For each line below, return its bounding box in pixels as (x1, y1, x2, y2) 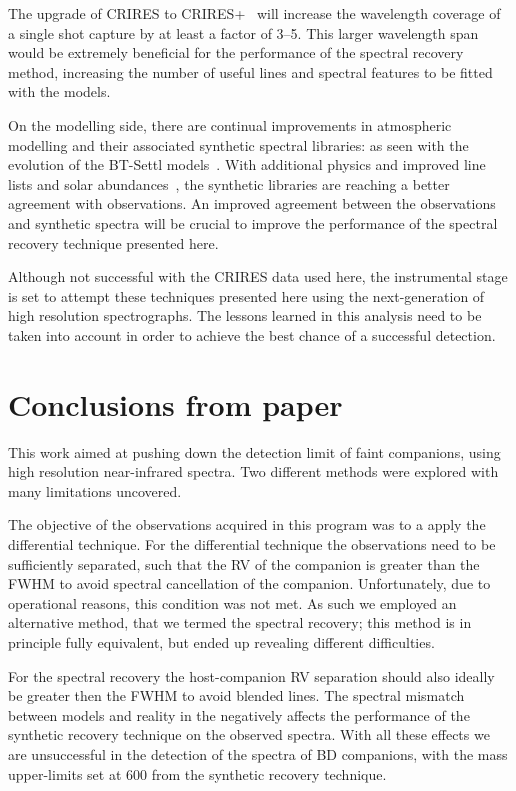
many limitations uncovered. (8, 480, 182, 501)
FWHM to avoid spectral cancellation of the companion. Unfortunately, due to (8, 573, 491, 594)
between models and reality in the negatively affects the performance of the (8, 704, 470, 725)
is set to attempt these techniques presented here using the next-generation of (8, 285, 485, 306)
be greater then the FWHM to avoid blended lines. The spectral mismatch (8, 685, 465, 706)
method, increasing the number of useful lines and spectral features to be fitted (8, 61, 493, 82)
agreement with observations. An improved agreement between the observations (8, 193, 496, 214)
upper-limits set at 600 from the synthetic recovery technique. (8, 763, 387, 784)
